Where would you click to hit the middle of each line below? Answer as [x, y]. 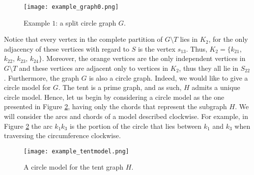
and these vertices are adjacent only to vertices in [94, 68]
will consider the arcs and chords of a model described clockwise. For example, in [126, 116]
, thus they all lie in [209, 68]
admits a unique [216, 87]
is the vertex [156, 48]
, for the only [228, 39]
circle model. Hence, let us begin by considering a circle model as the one [114, 97]
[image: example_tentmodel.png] [76, 151]
